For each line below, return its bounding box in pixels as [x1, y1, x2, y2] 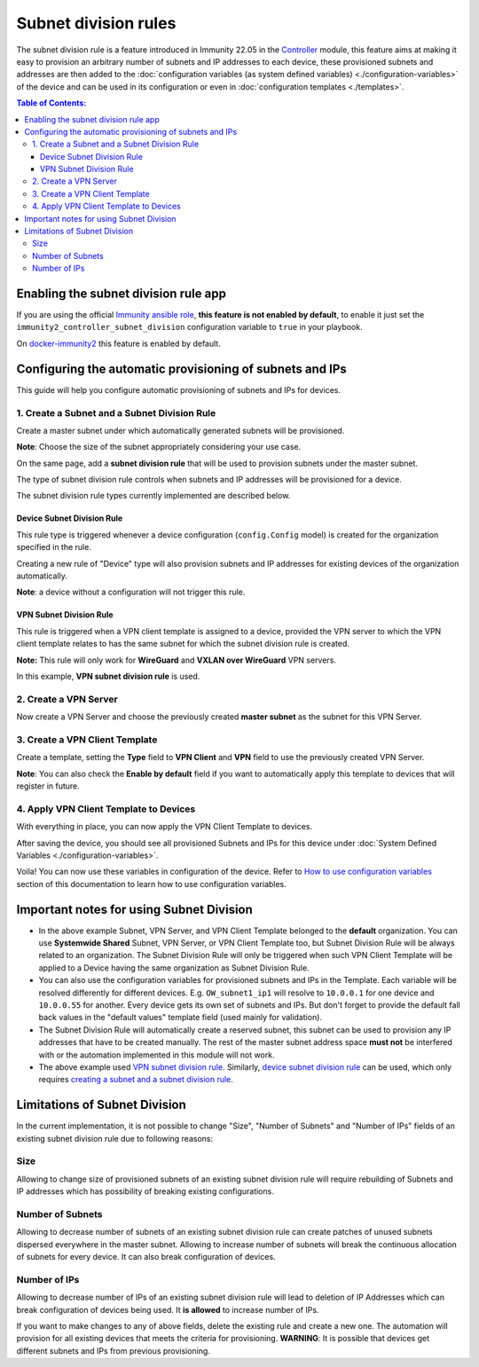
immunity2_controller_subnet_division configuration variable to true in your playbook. [16, 322, 363, 333]
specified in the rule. [16, 542, 92, 553]
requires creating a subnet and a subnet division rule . [38, 1074, 234, 1085]
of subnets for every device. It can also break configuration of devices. [16, 1252, 276, 1262]
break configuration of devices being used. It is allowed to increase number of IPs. [16, 1304, 319, 1315]
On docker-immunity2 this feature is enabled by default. [16, 338, 221, 349]
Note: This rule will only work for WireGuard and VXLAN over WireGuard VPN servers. [16, 655, 337, 665]
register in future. [16, 781, 80, 791]
